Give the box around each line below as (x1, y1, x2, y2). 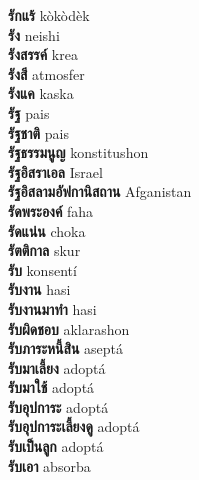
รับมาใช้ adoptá (8, 377, 95, 398)
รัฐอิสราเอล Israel (8, 161, 103, 182)
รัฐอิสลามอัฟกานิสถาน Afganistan (8, 181, 192, 202)
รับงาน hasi (8, 279, 71, 300)
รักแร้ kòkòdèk (8, 5, 90, 25)
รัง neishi (8, 24, 60, 45)
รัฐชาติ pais (8, 122, 69, 143)
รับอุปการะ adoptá (8, 396, 109, 417)
